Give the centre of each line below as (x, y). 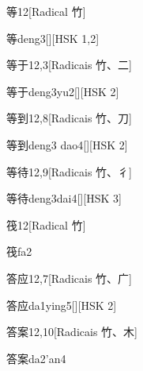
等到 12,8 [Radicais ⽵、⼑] (69, 118)
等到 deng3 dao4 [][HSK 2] (67, 144)
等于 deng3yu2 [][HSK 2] (63, 91)
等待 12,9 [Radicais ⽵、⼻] (69, 171)
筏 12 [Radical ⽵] (46, 224)
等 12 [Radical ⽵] (46, 11)
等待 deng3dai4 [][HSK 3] (64, 198)
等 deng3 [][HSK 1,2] (53, 38)
